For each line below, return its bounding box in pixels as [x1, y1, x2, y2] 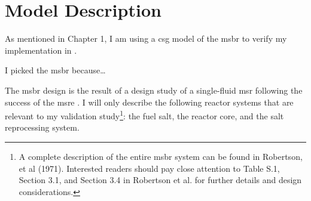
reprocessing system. [5, 121, 80, 134]
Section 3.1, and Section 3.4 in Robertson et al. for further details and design [19, 174, 302, 186]
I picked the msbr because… [5, 64, 106, 76]
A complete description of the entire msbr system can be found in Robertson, [19, 150, 303, 162]
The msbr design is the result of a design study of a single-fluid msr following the [5, 84, 303, 96]
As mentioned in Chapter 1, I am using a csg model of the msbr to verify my [5, 32, 287, 45]
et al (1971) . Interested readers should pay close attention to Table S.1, [19, 162, 280, 174]
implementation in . [5, 44, 77, 56]
